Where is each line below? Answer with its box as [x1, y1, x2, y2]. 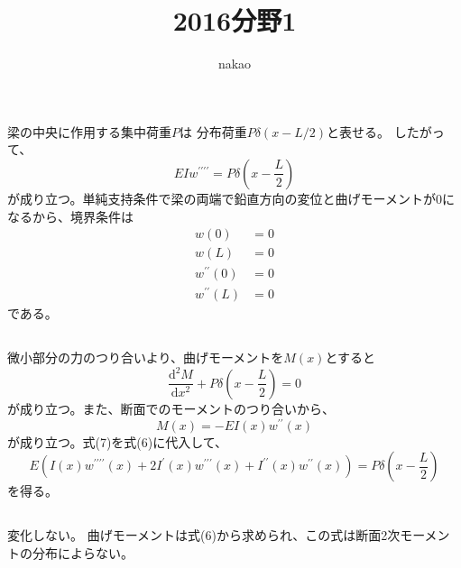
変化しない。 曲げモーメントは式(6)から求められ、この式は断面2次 [7, 526, 401, 545]
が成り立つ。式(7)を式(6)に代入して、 [7, 432, 228, 451]
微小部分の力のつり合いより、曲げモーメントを [7, 348, 284, 367]
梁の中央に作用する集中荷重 [7, 122, 171, 141]
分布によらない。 [32, 543, 134, 562]
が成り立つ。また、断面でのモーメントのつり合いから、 [7, 399, 335, 417]
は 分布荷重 [180, 122, 247, 141]
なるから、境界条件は [7, 206, 134, 225]
